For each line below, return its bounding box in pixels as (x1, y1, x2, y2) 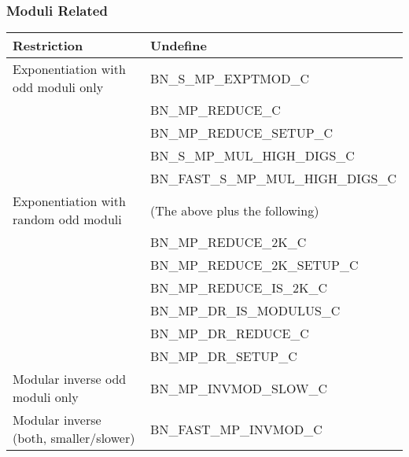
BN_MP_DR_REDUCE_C (150, 324, 309, 343)
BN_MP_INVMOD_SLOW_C (150, 378, 327, 397)
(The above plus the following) (150, 201, 319, 219)
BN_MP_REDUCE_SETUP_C (150, 123, 333, 142)
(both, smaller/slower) (13, 429, 135, 448)
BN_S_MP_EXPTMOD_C (150, 68, 310, 87)
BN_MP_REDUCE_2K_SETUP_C (150, 256, 359, 275)
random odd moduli (13, 210, 122, 229)
